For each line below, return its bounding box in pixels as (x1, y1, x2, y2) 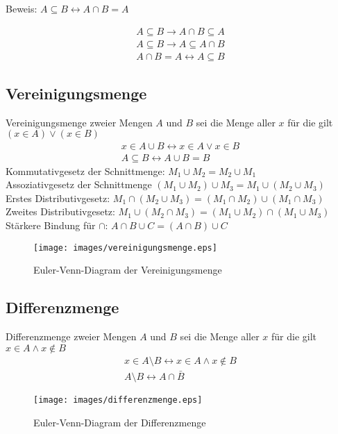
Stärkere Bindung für (6, 217, 96, 232)
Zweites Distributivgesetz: (6, 204, 115, 219)
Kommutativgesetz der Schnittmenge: (6, 163, 165, 178)
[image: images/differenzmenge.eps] (33, 394, 203, 405)
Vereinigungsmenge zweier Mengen (6, 115, 153, 129)
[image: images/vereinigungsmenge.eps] (33, 242, 217, 253)
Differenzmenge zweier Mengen (6, 328, 137, 343)
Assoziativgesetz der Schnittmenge (6, 177, 152, 192)
